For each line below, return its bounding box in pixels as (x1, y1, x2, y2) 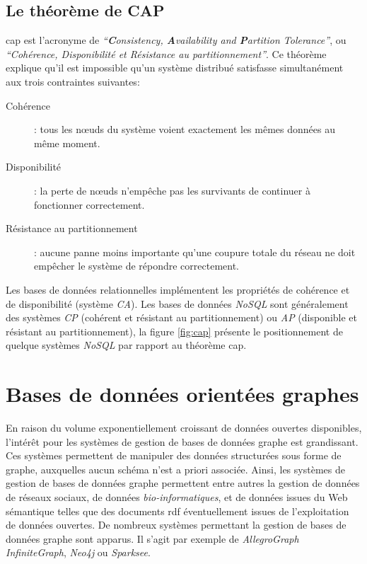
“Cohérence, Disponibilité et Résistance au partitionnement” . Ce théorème (6, 46, 327, 61)
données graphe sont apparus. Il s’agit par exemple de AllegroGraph (6, 531, 299, 546)
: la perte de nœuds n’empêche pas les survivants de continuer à (34, 183, 310, 197)
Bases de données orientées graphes (6, 379, 359, 408)
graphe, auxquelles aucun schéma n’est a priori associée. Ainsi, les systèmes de (6, 461, 345, 476)
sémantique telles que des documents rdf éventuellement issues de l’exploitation (6, 503, 349, 518)
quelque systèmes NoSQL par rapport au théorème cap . (6, 338, 247, 352)
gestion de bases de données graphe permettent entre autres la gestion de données (6, 476, 360, 490)
